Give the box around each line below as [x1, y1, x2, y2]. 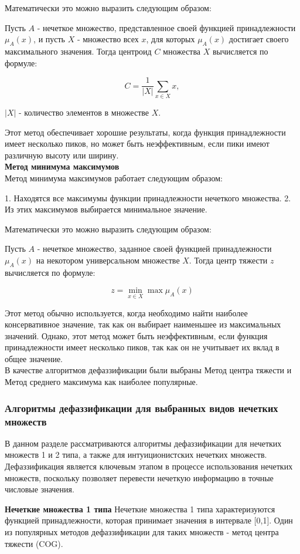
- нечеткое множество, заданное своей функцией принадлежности [37, 242, 272, 255]
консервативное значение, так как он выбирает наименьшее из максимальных [5, 318, 281, 330]
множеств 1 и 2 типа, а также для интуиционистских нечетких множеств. [5, 448, 267, 461]
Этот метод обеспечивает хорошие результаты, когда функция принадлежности [5, 126, 286, 138]
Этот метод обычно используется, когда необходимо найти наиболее [5, 306, 248, 319]
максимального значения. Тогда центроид [5, 45, 152, 57]
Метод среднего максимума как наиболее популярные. [5, 376, 198, 388]
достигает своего [229, 33, 289, 45]
